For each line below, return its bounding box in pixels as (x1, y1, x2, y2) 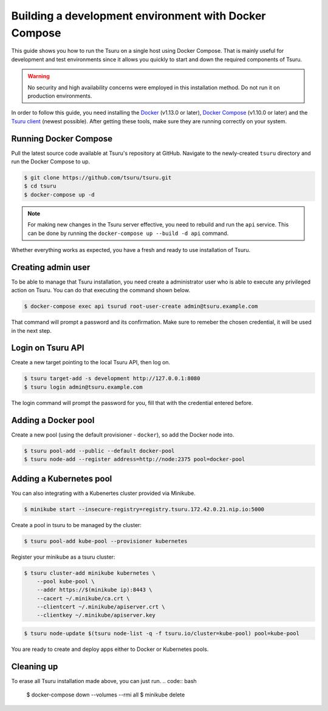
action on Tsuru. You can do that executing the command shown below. (11, 287, 191, 294)
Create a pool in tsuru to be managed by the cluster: (11, 521, 142, 528)
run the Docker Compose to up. (11, 158, 91, 165)
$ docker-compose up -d (24, 191, 95, 198)
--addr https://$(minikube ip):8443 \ (36, 587, 152, 593)
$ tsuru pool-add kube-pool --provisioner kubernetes (24, 537, 188, 545)
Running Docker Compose (11, 134, 113, 144)
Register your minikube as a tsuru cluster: (11, 553, 115, 560)
